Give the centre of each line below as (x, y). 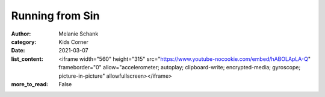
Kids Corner (73, 42)
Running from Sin (55, 16)
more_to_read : (29, 84)
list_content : (27, 59)
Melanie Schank (79, 34)
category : (24, 42)
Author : (21, 34)
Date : (18, 51)
